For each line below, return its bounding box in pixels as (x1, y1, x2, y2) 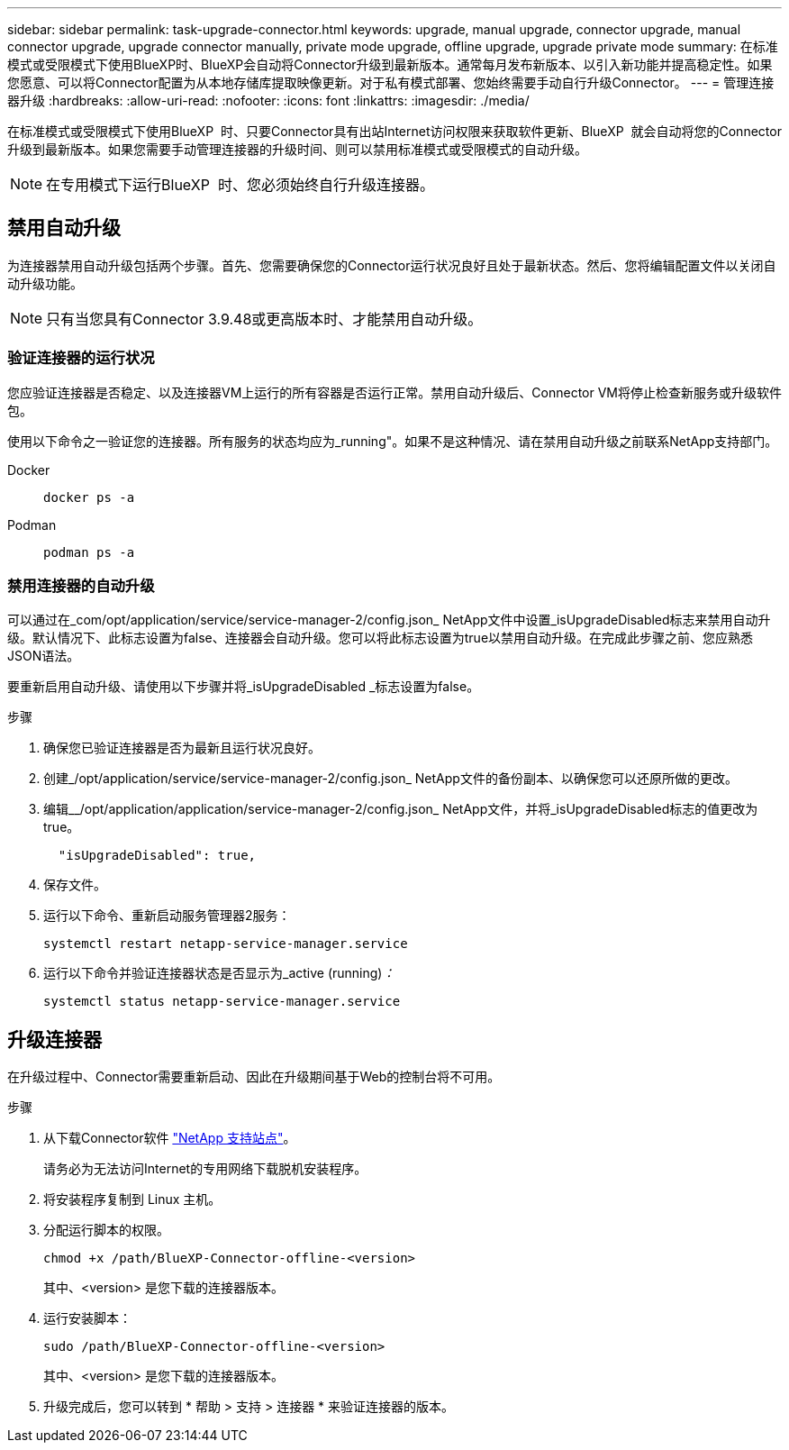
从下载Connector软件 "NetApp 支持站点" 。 (43, 1130, 296, 1146)
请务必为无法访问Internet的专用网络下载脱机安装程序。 (43, 1161, 367, 1177)
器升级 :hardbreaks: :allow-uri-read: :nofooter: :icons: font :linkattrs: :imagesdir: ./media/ (7, 93, 530, 108)
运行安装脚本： (43, 1310, 131, 1327)
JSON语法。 (7, 648, 80, 664)
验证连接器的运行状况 (7, 349, 155, 368)
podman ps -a (43, 544, 135, 560)
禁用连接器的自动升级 (7, 576, 155, 595)
